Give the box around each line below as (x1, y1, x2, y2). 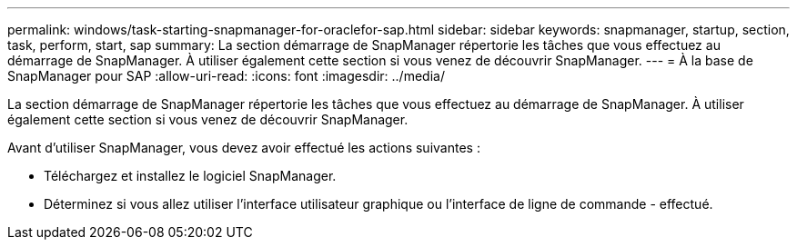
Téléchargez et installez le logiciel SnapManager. (44, 168, 337, 183)
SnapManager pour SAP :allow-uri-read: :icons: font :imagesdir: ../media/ (7, 68, 445, 84)
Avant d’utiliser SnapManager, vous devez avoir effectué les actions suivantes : (7, 140, 480, 155)
